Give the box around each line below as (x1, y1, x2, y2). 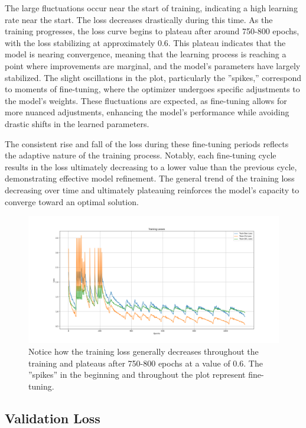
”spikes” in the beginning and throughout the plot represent (28, 368, 246, 381)
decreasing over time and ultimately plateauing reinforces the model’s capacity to (5, 183, 300, 196)
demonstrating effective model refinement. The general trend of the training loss (5, 172, 295, 184)
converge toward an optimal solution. (5, 195, 139, 207)
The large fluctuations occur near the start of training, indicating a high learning (5, 2, 298, 14)
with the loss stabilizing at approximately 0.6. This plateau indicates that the (5, 36, 286, 48)
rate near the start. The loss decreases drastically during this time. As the (5, 13, 273, 25)
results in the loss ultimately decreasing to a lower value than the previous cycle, (5, 160, 297, 173)
